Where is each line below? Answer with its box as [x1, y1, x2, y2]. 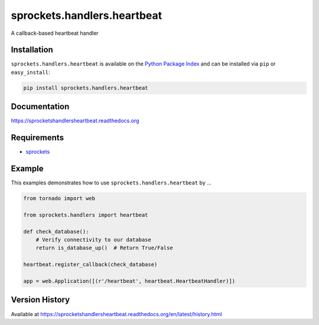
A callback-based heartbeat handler [11, 30, 99, 37]
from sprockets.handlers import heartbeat [23, 212, 148, 218]
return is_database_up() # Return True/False [35, 245, 174, 251]
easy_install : [11, 69, 50, 76]
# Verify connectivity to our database [35, 236, 152, 243]
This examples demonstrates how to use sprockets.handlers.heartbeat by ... [11, 179, 212, 186]
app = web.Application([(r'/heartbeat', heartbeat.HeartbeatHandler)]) [23, 278, 236, 285]
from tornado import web [23, 195, 96, 202]
